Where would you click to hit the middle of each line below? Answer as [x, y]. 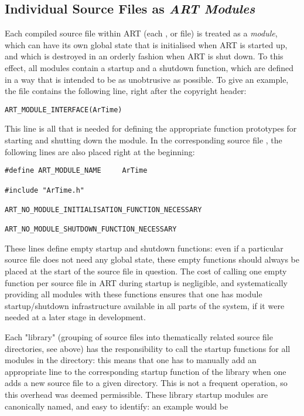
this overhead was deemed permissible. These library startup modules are [136, 394]
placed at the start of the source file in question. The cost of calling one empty [146, 271]
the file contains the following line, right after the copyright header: [126, 91]
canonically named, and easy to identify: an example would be [117, 406]
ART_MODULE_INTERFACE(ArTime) [64, 110]
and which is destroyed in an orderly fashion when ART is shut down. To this [144, 56]
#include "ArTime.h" [45, 190]
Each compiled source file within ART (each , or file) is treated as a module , [141, 33]
